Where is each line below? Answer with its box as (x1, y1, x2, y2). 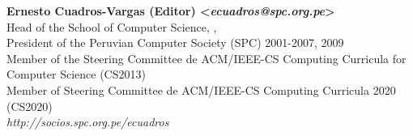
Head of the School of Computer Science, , (6, 18, 217, 35)
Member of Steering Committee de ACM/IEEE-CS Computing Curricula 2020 (6, 81, 396, 98)
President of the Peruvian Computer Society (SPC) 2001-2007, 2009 (6, 34, 344, 51)
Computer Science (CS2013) (6, 66, 146, 83)
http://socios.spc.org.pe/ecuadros (6, 113, 169, 130)
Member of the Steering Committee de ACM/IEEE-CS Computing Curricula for (6, 49, 407, 66)
